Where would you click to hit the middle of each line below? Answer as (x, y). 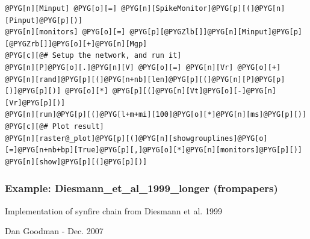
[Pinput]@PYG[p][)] (44, 20)
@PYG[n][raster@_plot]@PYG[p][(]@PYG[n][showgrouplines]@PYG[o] (136, 138)
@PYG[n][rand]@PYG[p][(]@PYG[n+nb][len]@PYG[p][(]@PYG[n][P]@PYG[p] (145, 79)
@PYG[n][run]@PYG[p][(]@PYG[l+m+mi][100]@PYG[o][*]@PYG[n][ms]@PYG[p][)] (156, 115)
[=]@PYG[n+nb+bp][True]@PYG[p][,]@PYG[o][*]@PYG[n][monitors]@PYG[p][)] (153, 150)
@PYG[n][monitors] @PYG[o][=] (65, 32)
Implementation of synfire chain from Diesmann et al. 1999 (113, 210)
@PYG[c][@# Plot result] (54, 126)
